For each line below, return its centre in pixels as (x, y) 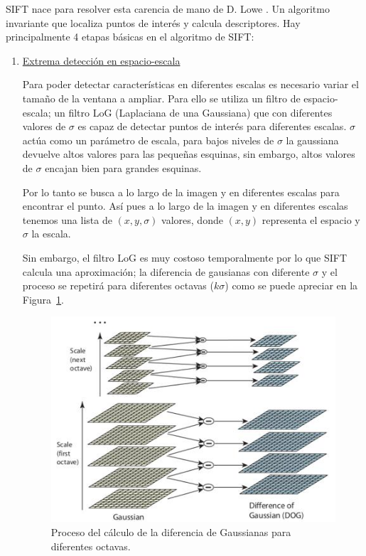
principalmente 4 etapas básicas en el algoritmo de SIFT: (130, 37)
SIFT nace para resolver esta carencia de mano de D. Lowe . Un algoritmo (168, 9)
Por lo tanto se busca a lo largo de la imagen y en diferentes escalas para (181, 192)
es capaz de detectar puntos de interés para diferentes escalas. (212, 126)
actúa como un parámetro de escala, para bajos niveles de (148, 140)
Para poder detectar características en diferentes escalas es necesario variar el (190, 84)
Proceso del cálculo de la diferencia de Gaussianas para (171, 531)
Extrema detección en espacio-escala (101, 60)
